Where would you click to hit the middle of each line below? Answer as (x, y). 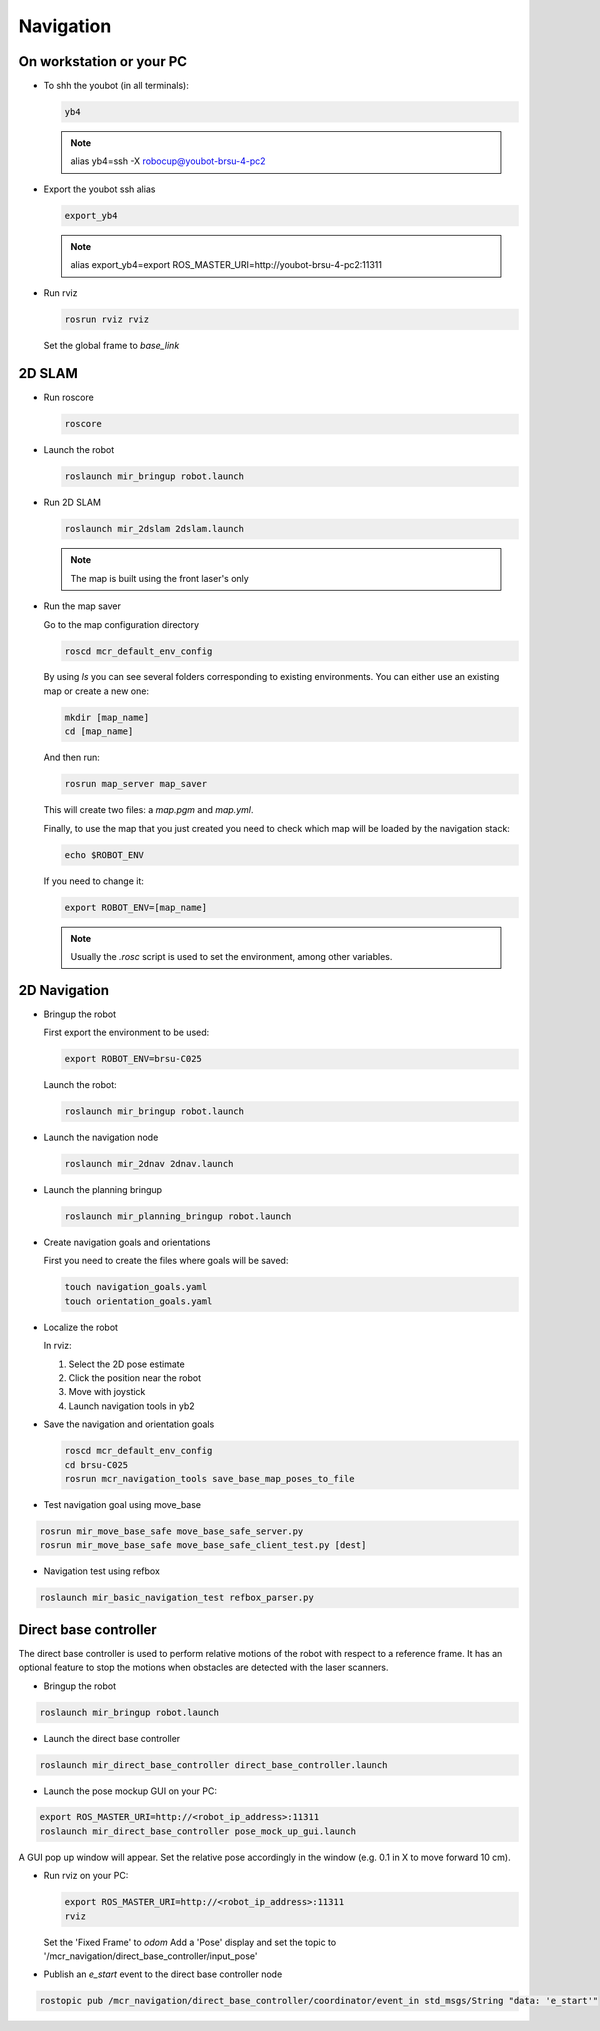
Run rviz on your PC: (86, 1876)
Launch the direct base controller (112, 1738)
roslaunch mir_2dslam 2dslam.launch (154, 529)
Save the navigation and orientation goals (129, 1424)
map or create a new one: (96, 691)
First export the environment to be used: (126, 1032)
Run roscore (68, 397)
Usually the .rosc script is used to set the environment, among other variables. (231, 956)
